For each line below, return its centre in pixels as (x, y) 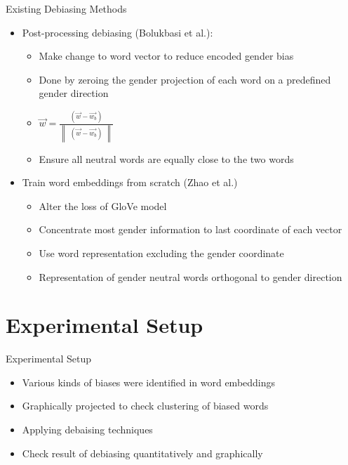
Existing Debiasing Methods (66, 8)
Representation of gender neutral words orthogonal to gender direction (190, 276)
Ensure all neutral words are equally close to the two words (166, 158)
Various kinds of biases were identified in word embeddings (149, 382)
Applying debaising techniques (87, 430)
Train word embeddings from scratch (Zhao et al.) (130, 182)
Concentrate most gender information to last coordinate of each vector (190, 229)
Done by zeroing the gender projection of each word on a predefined (185, 79)
